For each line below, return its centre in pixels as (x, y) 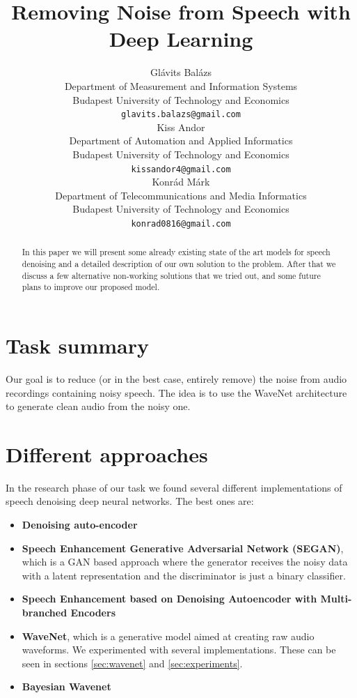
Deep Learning (181, 39)
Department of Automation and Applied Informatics (181, 141)
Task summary (77, 346)
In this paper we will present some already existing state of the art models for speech (176, 252)
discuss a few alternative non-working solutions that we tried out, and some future (171, 275)
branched (45, 613)
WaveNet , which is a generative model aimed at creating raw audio (168, 636)
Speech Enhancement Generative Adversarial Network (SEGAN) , (183, 548)
